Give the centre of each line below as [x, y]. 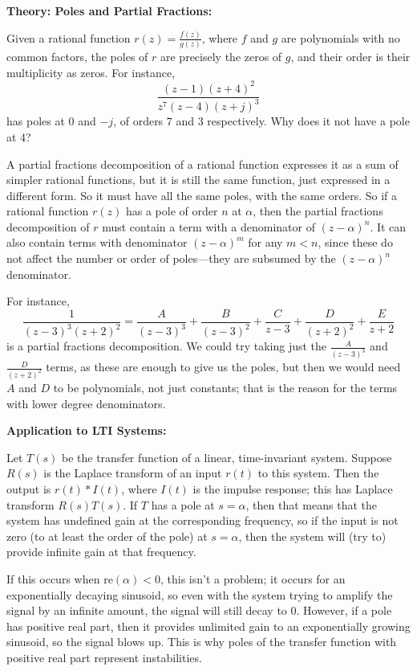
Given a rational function [69, 37]
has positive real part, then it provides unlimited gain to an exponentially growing [208, 626]
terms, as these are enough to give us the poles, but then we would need [223, 367]
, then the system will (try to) [312, 536]
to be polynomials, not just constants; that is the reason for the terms [225, 387]
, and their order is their [350, 57]
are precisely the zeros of [221, 57]
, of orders [138, 121]
